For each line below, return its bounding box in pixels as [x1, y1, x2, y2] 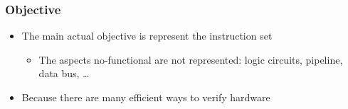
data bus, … [38, 66, 90, 81]
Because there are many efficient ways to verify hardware [21, 90, 270, 104]
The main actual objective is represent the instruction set [21, 28, 273, 43]
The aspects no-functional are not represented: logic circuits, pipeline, [38, 52, 343, 67]
